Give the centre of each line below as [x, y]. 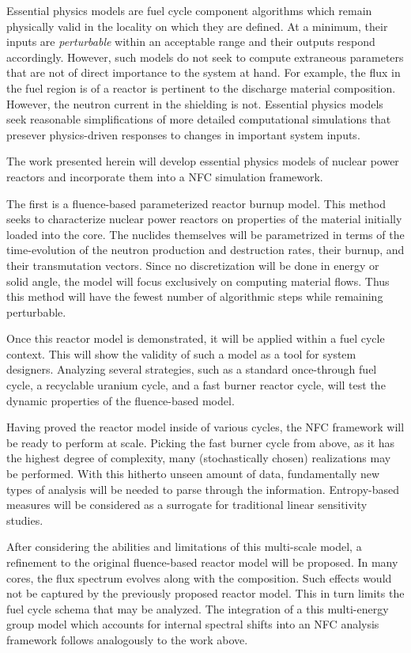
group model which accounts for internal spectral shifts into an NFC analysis [193, 624]
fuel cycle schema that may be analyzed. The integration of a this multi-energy [198, 608]
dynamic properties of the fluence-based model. [121, 400]
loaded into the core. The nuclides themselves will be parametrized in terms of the [205, 234]
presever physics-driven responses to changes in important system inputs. [183, 134]
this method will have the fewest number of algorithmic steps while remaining [195, 296]
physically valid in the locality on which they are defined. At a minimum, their [197, 26]
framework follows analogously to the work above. [127, 639]
